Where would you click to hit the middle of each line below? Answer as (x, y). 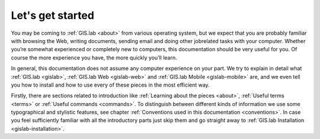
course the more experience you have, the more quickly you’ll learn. (94, 57)
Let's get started (53, 15)
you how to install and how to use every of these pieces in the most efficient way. (110, 85)
